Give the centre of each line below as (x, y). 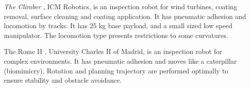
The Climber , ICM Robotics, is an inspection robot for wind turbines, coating (121, 6)
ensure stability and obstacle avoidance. (63, 80)
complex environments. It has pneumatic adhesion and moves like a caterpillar (120, 61)
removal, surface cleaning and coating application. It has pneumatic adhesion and (125, 16)
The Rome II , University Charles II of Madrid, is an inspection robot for (113, 51)
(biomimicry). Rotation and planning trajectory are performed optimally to (116, 70)
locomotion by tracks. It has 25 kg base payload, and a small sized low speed (118, 26)
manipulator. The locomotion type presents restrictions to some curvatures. (116, 35)
